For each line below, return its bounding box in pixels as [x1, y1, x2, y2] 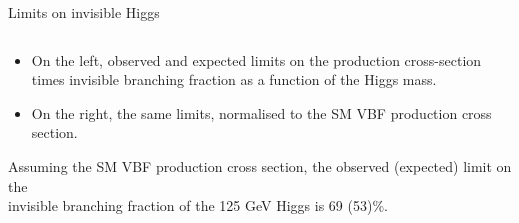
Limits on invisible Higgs [8, 2, 160, 22]
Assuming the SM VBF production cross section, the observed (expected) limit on [8, 155, 512, 176]
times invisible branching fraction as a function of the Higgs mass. [31, 69, 437, 90]
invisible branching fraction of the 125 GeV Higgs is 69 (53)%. [8, 195, 388, 216]
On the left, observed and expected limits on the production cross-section [31, 49, 482, 70]
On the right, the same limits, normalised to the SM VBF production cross [31, 102, 492, 123]
